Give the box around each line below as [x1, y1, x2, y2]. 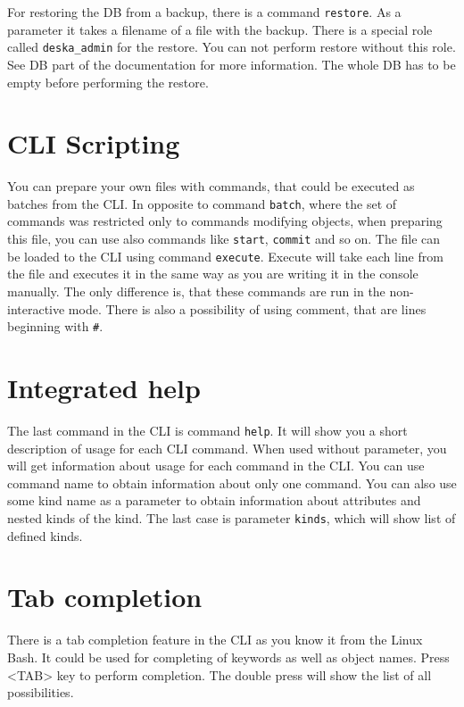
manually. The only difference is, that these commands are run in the [7, 281, 385, 300]
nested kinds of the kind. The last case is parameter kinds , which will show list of [7, 508, 456, 527]
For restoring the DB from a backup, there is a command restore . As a [7, 3, 402, 21]
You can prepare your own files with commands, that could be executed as [7, 177, 415, 195]
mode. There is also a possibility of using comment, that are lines [68, 299, 427, 318]
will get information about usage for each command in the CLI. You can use [7, 456, 425, 475]
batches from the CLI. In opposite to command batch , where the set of [7, 194, 397, 212]
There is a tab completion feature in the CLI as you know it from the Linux [7, 630, 423, 649]
